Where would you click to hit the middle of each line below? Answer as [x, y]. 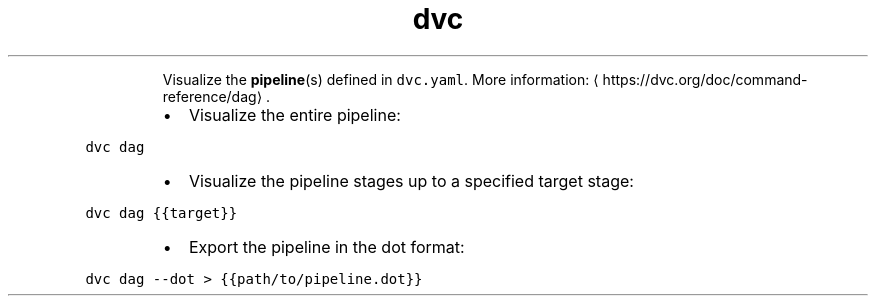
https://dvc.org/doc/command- [705, 79]
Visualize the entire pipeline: [294, 114]
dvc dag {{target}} [161, 212]
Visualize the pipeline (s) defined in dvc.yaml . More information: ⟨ [380, 79]
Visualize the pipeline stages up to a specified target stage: [411, 180]
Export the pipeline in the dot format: [326, 246]
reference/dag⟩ [212, 96]
